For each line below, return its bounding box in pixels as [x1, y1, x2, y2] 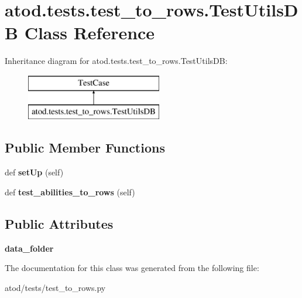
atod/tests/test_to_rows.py [5, 281, 106, 293]
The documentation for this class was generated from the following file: [5, 262, 259, 274]
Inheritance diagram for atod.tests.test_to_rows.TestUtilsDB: [5, 55, 228, 67]
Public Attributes [5, 214, 114, 232]
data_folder [5, 242, 54, 254]
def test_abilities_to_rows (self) [5, 185, 135, 198]
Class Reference [24, 21, 155, 45]
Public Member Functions [5, 138, 165, 157]
